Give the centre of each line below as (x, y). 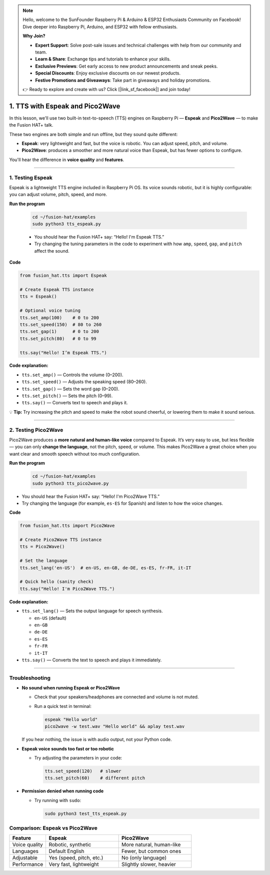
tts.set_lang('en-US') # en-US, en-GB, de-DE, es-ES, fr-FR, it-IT (105, 568)
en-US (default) (50, 618)
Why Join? (34, 36)
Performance (28, 864)
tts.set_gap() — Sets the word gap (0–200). (70, 389)
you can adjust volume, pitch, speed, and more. (58, 195)
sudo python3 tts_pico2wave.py (71, 483)
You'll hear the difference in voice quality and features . (67, 160)
